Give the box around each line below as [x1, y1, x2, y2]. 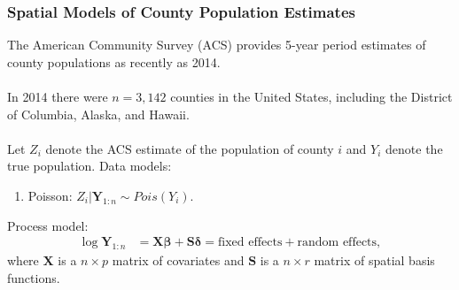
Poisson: [27, 186, 73, 204]
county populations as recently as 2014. [7, 52, 221, 71]
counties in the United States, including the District [170, 88, 453, 105]
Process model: [7, 216, 89, 234]
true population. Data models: [7, 156, 172, 175]
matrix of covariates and [112, 250, 245, 269]
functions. [7, 268, 60, 286]
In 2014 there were [7, 88, 108, 105]
